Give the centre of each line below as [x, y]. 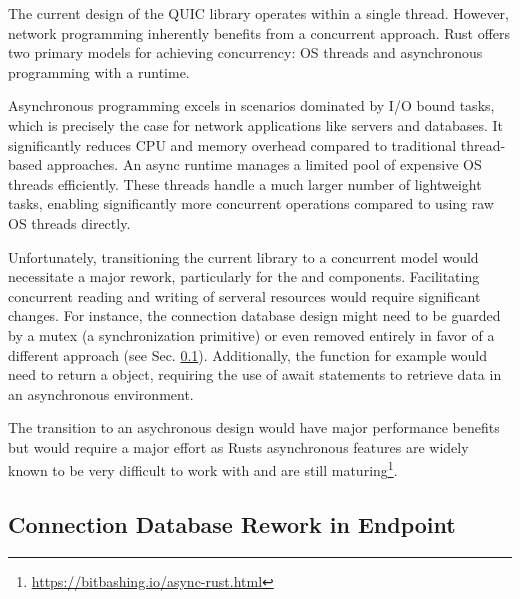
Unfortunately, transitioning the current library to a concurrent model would [243, 256]
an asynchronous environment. [101, 393]
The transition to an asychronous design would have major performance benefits [254, 427]
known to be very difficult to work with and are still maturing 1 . [203, 469]
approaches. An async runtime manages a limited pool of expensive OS [264, 164]
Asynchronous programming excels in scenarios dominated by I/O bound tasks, [251, 105]
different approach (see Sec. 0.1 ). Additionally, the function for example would [247, 354]
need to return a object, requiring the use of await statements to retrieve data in [255, 374]
